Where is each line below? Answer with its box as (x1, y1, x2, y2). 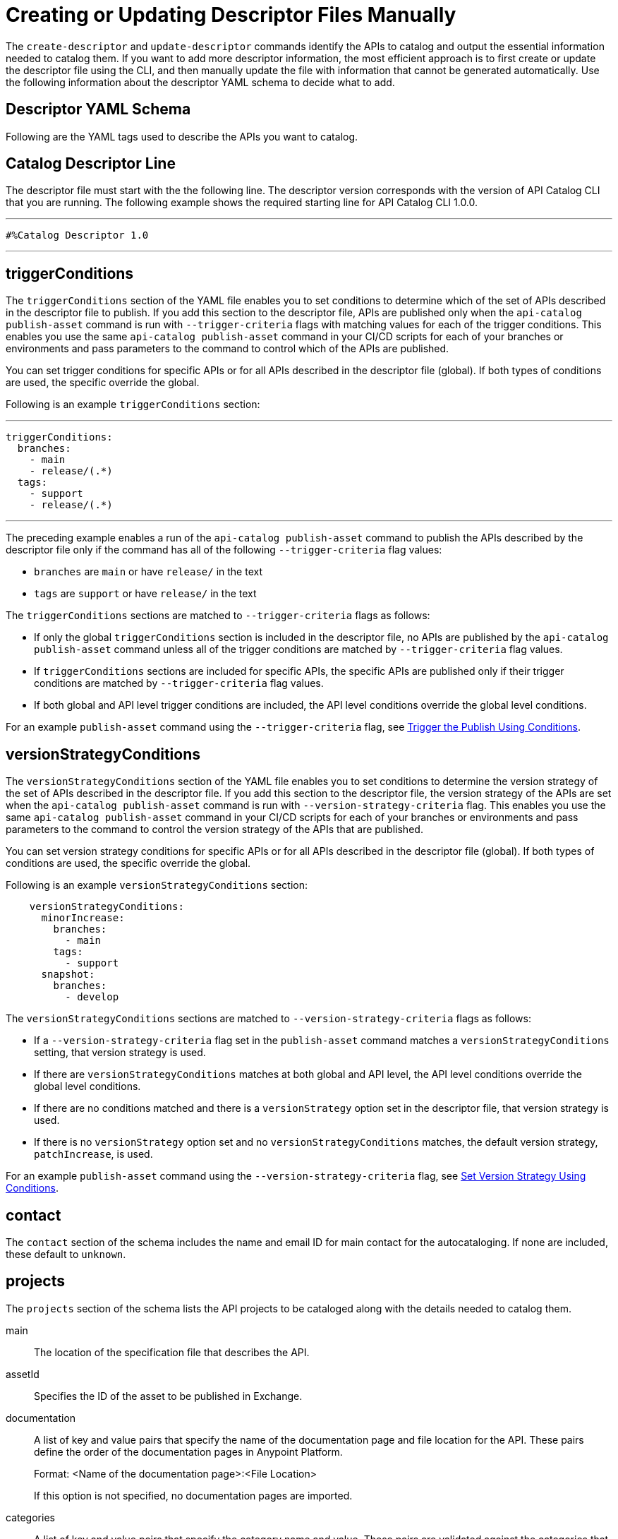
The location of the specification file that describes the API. (34, 1346, 310, 1358)
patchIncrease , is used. (34, 1148, 153, 1161)
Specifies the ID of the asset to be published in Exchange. (34, 1389, 303, 1402)
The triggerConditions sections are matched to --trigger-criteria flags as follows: (6, 609, 430, 622)
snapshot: (41, 969, 95, 981)
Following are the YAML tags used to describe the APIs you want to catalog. (6, 130, 358, 143)
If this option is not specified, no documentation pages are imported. (34, 1489, 353, 1502)
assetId (6, 1367, 40, 1380)
